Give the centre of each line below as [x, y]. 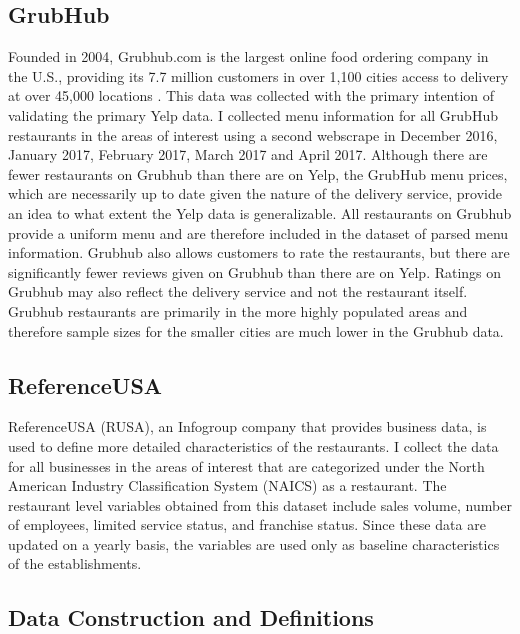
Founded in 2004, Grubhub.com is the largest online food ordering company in [248, 56]
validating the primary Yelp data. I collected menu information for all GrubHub [253, 114]
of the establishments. [75, 563]
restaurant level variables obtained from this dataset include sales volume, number [260, 504]
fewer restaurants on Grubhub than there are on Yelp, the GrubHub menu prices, [258, 173]
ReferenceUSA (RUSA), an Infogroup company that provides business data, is [247, 426]
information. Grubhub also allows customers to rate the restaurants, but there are [259, 252]
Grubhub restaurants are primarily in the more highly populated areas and [238, 310]
